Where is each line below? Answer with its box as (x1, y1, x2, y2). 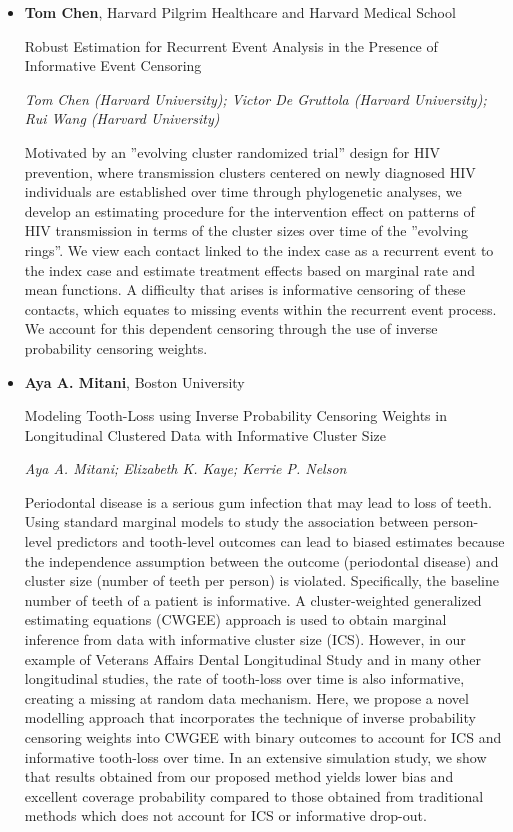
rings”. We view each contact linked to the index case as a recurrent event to (24, 239, 494, 260)
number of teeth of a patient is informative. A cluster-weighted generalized (24, 589, 482, 610)
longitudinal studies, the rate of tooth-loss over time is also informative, (24, 668, 465, 689)
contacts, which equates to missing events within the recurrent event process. (24, 298, 497, 319)
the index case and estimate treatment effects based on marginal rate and (24, 259, 476, 280)
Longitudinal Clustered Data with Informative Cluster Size (24, 424, 386, 445)
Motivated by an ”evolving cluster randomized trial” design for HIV (24, 141, 441, 162)
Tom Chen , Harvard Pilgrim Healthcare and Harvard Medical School (24, 2, 456, 22)
